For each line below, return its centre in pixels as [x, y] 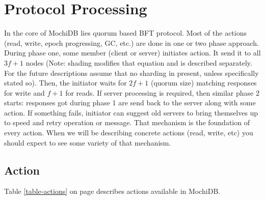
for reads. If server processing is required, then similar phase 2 [162, 92]
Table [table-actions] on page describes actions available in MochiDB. [112, 191]
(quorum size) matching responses [204, 83]
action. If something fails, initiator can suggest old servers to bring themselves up [131, 112]
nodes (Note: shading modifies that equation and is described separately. [139, 62]
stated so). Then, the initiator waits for [65, 83]
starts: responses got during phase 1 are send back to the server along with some [130, 103]
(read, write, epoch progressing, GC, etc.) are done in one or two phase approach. [131, 42]
